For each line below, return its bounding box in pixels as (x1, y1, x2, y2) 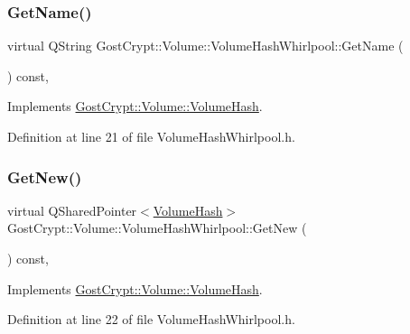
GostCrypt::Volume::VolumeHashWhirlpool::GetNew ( (7, 218, 307, 237)
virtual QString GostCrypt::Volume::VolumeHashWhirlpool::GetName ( (7, 36, 404, 55)
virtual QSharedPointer (7, 200, 137, 219)
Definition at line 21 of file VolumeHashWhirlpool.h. (7, 127, 295, 145)
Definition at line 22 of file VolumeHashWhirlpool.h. (7, 310, 295, 329)
